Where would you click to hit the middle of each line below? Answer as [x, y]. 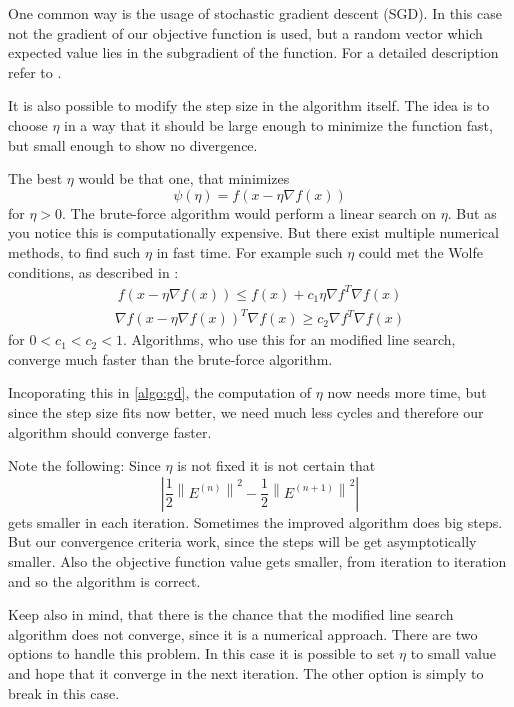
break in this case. [64, 692]
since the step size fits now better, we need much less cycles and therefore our [246, 411]
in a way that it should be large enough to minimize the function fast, [278, 124]
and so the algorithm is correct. [104, 580]
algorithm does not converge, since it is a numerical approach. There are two [243, 633]
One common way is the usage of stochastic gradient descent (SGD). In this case [255, 13]
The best [35, 178]
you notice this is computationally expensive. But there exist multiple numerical [253, 232]
